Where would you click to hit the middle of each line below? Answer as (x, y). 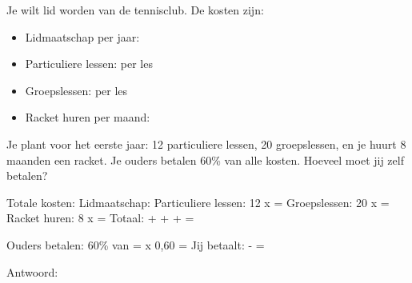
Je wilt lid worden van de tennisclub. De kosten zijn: (135, 10)
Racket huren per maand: (88, 117)
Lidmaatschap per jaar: (82, 36)
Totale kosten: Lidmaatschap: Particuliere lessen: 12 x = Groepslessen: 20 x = (198, 202)
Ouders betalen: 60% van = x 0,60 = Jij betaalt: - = (136, 244)
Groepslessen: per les (76, 90)
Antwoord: (32, 271)
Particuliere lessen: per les (89, 64)
